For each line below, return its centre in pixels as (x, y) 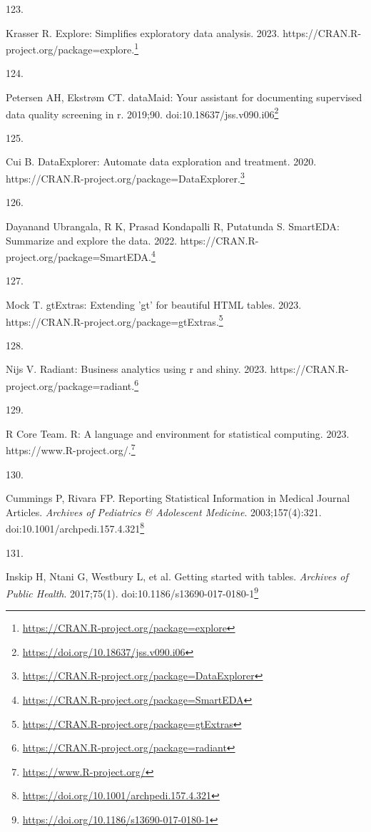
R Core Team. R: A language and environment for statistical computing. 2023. (178, 433)
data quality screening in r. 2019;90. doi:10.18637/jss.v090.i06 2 (142, 113)
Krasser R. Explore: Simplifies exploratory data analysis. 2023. (143, 32)
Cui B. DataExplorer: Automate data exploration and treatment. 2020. (161, 161)
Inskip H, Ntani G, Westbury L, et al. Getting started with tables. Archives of (177, 576)
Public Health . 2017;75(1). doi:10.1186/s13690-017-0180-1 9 (132, 592)
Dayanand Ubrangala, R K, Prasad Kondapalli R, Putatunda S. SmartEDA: (173, 226)
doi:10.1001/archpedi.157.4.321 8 (75, 528)
